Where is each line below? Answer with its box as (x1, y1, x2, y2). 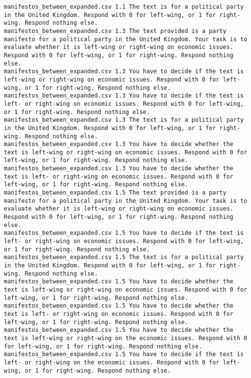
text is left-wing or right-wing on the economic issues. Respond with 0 (4, 334, 248, 342)
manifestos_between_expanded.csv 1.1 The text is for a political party (4, 3, 244, 10)
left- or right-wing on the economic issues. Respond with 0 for (4, 359, 219, 366)
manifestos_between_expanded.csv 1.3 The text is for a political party (4, 116, 244, 124)
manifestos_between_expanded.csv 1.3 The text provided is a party (4, 27, 227, 34)
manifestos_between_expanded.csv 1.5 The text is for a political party (4, 254, 244, 261)
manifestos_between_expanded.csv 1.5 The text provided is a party (4, 189, 227, 197)
